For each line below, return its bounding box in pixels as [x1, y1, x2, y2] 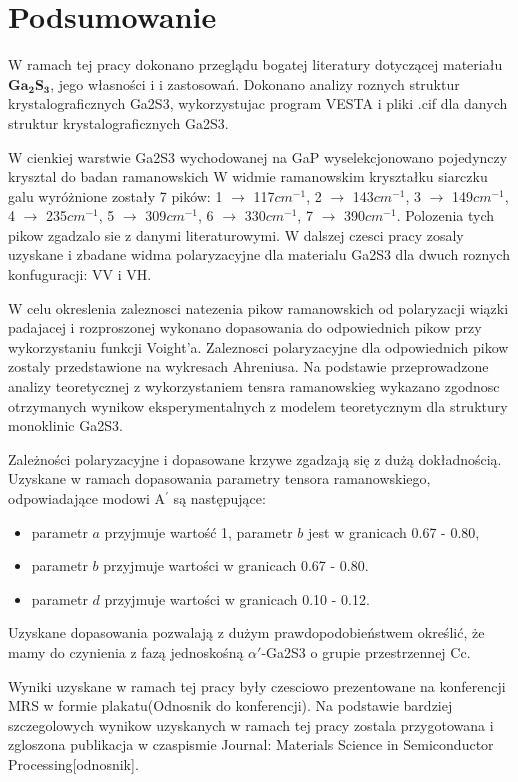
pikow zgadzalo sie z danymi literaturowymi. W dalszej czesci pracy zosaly [8, 224, 464, 245]
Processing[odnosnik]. [8, 753, 139, 774]
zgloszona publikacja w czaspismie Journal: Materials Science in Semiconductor [8, 734, 494, 755]
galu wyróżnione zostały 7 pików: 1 [8, 185, 223, 206]
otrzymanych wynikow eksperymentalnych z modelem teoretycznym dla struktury [8, 395, 508, 416]
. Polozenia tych [396, 205, 495, 226]
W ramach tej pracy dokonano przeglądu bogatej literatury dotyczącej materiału [8, 54, 503, 75]
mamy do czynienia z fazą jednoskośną [8, 641, 244, 662]
